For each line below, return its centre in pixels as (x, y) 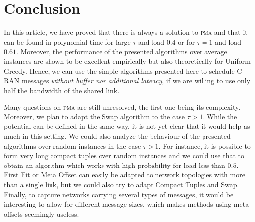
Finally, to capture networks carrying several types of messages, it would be (119, 194)
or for (186, 41)
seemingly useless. (52, 213)
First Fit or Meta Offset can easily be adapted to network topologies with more (125, 175)
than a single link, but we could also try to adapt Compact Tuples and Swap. (122, 185)
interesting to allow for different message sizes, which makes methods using (118, 204)
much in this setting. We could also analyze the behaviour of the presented (117, 136)
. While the (220, 116)
